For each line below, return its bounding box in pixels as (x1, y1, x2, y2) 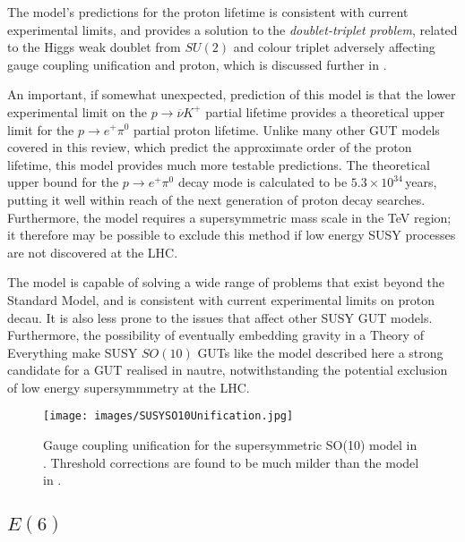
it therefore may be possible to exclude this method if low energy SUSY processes (7, 225, 456, 244)
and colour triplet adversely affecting (233, 38, 435, 56)
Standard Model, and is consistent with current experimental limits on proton (7, 290, 435, 309)
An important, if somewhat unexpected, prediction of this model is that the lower (7, 85, 456, 104)
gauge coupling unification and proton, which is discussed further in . (7, 55, 387, 73)
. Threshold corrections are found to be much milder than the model (43, 453, 419, 471)
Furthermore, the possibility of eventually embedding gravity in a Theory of (7, 326, 424, 344)
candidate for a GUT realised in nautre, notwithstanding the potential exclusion (7, 360, 448, 379)
